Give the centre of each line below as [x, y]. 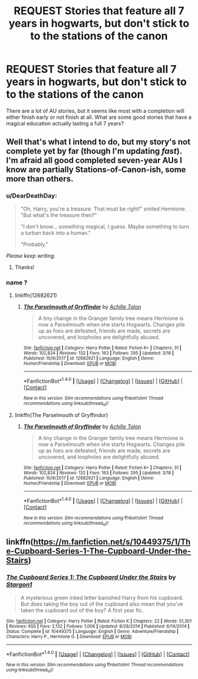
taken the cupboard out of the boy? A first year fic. [82, 610]
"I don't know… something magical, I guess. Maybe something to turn [105, 227]
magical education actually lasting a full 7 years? [65, 123]
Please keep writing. [31, 256]
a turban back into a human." [56, 232]
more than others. [40, 179]
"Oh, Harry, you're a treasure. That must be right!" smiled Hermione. [103, 209]
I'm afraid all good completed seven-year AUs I [94, 161]
